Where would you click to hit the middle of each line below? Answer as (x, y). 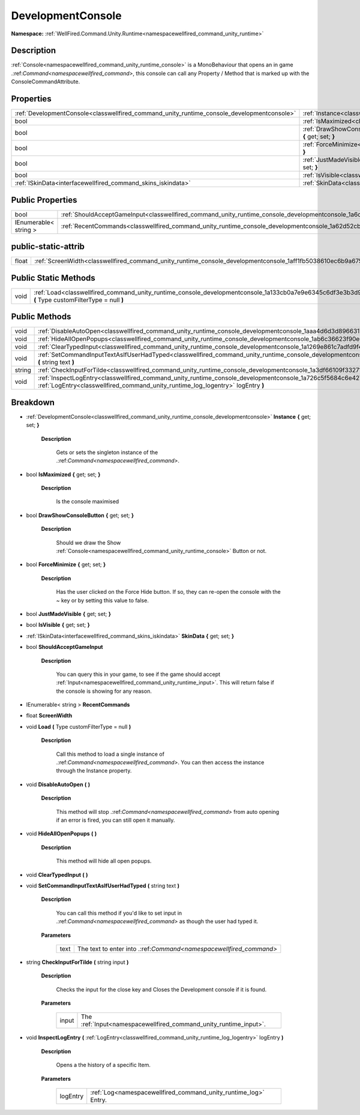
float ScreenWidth (49, 716)
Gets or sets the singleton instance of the (107, 452)
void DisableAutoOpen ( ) (58, 784)
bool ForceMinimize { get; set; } (66, 564)
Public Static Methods (53, 278)
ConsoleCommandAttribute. (46, 82)
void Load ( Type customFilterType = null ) (79, 726)
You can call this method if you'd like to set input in (119, 913)
